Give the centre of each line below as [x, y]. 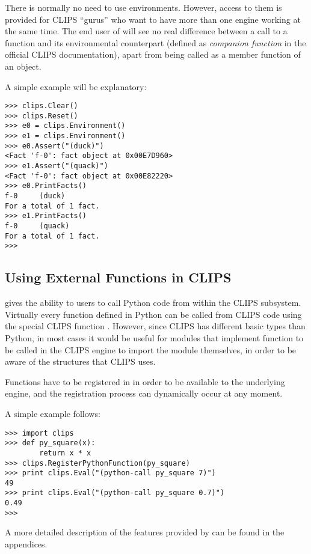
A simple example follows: [53, 413]
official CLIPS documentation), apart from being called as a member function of [153, 54]
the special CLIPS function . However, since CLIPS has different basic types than [155, 326]
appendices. [26, 544]
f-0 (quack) [37, 226]
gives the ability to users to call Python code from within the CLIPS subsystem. [153, 303]
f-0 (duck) [35, 196]
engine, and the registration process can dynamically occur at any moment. [144, 393]
